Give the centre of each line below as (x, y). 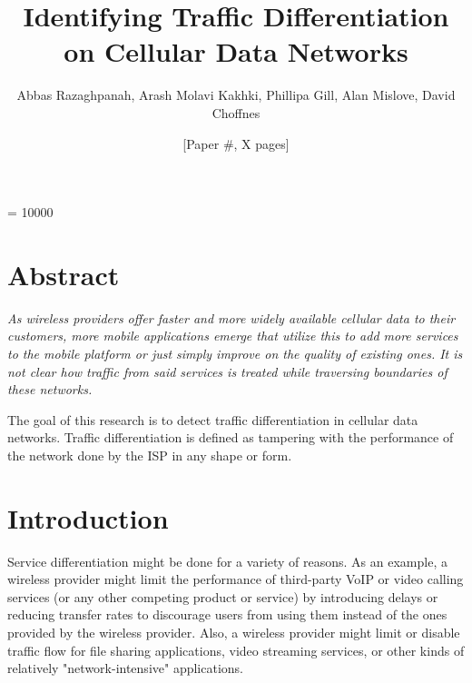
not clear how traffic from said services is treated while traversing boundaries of (227, 371)
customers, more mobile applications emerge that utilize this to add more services (233, 336)
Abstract (64, 274)
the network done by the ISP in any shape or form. (150, 455)
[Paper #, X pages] (236, 143)
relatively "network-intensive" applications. (125, 668)
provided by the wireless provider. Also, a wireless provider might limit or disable (234, 633)
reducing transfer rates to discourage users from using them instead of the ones (227, 614)
